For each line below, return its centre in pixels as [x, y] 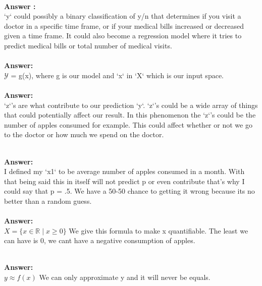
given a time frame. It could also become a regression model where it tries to [123, 36]
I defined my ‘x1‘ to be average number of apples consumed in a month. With [124, 171]
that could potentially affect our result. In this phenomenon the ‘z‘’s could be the [130, 115]
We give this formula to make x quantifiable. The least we [159, 230]
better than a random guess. [48, 201]
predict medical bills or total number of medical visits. [88, 45]
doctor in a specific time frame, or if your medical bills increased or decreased [124, 25]
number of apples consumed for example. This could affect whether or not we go [128, 124]
